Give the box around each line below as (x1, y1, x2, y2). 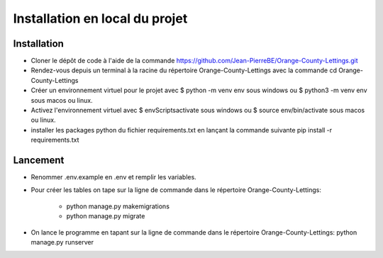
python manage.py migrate (66, 212, 145, 220)
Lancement (13, 155, 65, 166)
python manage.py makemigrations (66, 202, 170, 211)
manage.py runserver (30, 238, 94, 247)
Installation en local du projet (13, 11, 188, 26)
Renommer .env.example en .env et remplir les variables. (30, 173, 196, 181)
